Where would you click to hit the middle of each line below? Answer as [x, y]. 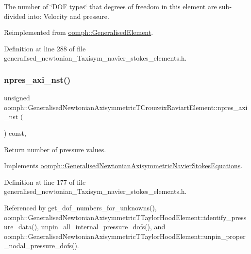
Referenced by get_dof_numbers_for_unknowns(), [80, 207]
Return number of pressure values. [55, 149]
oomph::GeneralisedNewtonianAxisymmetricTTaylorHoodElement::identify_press [125, 217]
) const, [15, 133]
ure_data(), [22, 227]
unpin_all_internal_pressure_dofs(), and [103, 227]
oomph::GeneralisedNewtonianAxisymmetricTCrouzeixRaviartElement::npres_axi [126, 107]
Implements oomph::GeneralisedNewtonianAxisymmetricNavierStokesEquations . [123, 166]
